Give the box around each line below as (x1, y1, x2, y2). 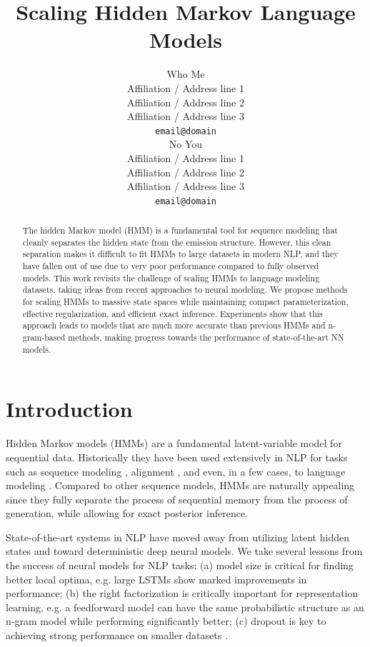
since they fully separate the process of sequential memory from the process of (6, 491, 348, 506)
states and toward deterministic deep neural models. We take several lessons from (6, 543, 363, 558)
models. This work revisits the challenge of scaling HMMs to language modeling (22, 271, 320, 284)
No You (169, 136, 203, 151)
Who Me (166, 66, 205, 81)
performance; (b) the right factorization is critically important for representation (6, 586, 359, 601)
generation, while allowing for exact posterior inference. (6, 506, 249, 521)
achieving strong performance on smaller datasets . (6, 628, 228, 643)
